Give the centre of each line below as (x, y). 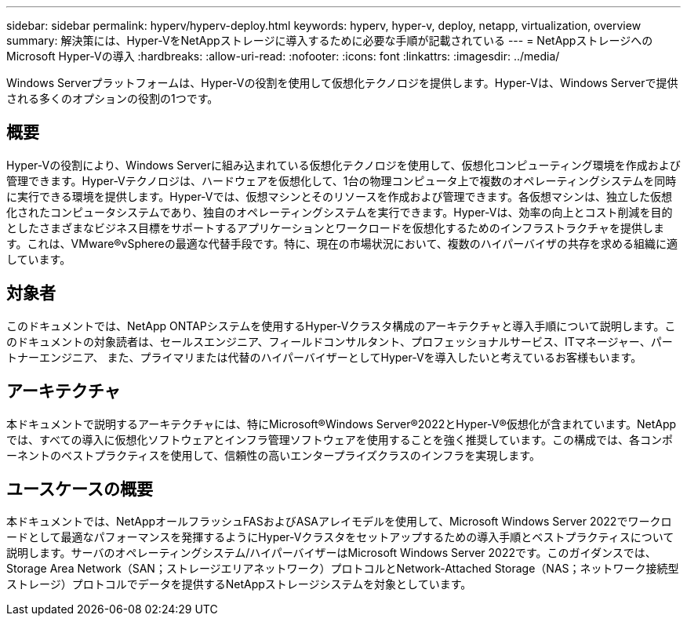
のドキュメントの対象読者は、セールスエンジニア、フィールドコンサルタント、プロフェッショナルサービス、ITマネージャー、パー (340, 341)
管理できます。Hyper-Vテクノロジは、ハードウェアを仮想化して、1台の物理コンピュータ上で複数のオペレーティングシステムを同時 (342, 180)
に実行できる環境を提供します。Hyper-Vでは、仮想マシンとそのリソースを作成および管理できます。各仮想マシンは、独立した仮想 (339, 196)
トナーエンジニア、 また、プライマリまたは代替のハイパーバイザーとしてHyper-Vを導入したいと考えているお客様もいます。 (324, 357)
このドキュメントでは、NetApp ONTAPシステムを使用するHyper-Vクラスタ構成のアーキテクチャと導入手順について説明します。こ (341, 326)
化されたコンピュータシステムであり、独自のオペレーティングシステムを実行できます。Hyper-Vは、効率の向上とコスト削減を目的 (340, 212)
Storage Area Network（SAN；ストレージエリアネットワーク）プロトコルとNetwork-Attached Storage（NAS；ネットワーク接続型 (343, 569)
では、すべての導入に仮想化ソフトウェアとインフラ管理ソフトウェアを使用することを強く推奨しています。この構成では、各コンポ (340, 439)
